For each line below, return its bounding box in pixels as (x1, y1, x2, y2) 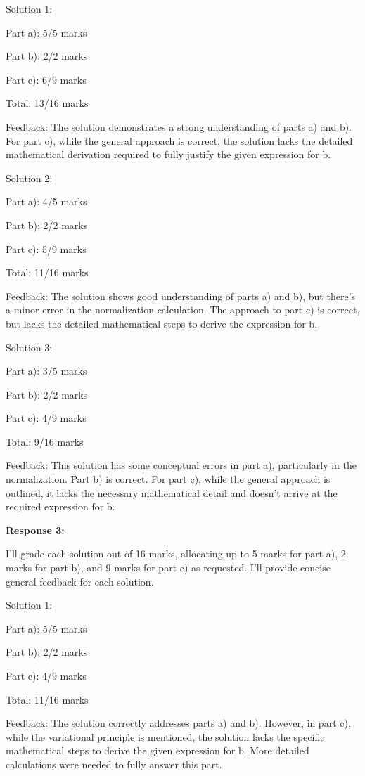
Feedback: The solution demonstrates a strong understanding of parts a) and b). (6, 119, 352, 134)
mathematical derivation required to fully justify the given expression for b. (6, 147, 331, 162)
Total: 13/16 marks (6, 96, 89, 110)
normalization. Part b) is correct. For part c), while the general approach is (6, 472, 331, 486)
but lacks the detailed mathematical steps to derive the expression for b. (6, 316, 318, 330)
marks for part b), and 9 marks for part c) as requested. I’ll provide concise (6, 560, 331, 575)
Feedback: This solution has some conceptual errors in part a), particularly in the (6, 458, 357, 472)
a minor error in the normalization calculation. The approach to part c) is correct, (6, 302, 360, 317)
